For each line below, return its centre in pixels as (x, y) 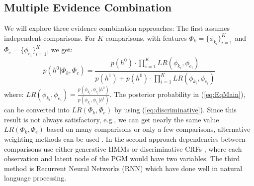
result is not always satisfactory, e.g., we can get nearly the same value (112, 119)
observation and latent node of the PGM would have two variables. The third (122, 158)
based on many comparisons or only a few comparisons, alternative (148, 129)
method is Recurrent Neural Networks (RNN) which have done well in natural (123, 168)
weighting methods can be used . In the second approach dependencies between (125, 139)
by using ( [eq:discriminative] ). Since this (175, 110)
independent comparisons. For (50, 38)
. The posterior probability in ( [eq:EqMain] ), (177, 94)
